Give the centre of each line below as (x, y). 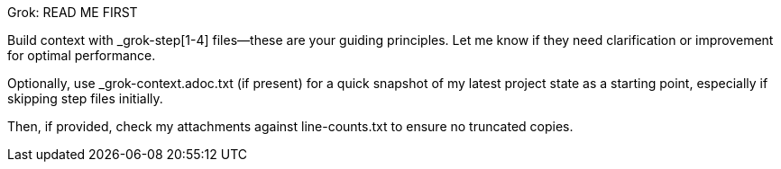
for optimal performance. (82, 55)
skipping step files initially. (85, 98)
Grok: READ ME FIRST (73, 12)
